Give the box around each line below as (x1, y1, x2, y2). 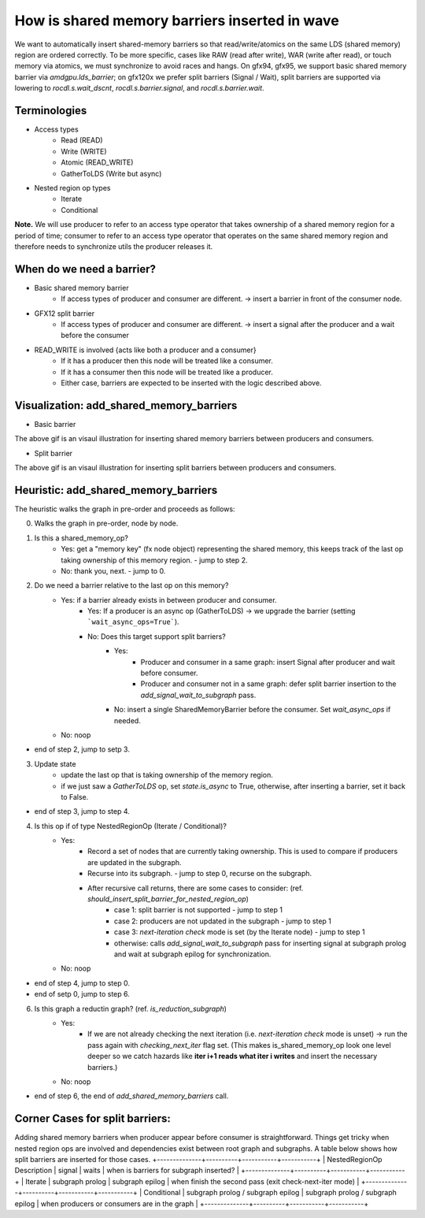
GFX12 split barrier (34, 308, 94, 318)
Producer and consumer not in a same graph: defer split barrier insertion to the (140, 679, 397, 689)
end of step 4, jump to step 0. (34, 978, 130, 988)
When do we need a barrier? (14, 262, 157, 276)
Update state (34, 759, 76, 768)
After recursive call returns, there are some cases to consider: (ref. (87, 883, 304, 893)
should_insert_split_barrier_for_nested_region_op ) (87, 894, 249, 904)
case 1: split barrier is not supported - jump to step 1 (114, 905, 283, 915)
